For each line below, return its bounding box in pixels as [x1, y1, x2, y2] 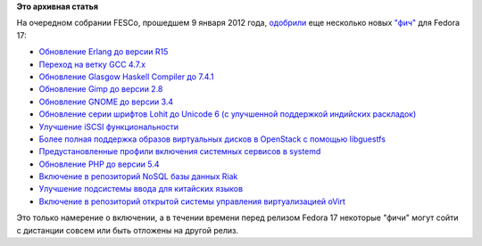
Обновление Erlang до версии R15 [38, 46, 169, 57]
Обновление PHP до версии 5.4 [38, 159, 160, 169]
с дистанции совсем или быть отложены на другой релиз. [16, 225, 238, 235]
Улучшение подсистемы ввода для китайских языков [38, 184, 244, 194]
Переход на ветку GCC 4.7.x [38, 59, 146, 70]
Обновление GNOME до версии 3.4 [38, 96, 174, 107]
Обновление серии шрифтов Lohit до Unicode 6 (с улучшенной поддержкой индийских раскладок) [38, 109, 417, 119]
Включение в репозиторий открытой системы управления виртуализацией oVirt [38, 196, 345, 207]
